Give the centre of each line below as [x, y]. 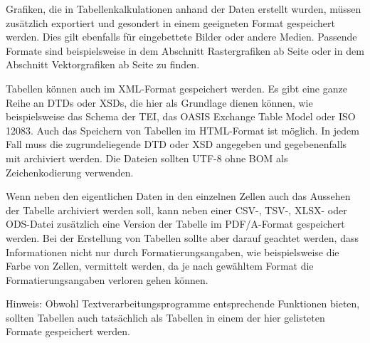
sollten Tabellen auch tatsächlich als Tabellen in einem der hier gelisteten [165, 317]
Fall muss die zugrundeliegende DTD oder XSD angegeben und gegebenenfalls [176, 144]
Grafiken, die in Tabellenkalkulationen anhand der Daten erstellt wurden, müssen [184, 9]
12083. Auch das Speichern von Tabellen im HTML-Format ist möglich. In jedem [183, 130]
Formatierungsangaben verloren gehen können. [107, 279]
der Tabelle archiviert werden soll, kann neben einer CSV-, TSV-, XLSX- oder [176, 210]
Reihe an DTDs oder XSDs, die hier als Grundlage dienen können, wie [159, 102]
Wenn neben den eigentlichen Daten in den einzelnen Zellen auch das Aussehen [178, 196]
